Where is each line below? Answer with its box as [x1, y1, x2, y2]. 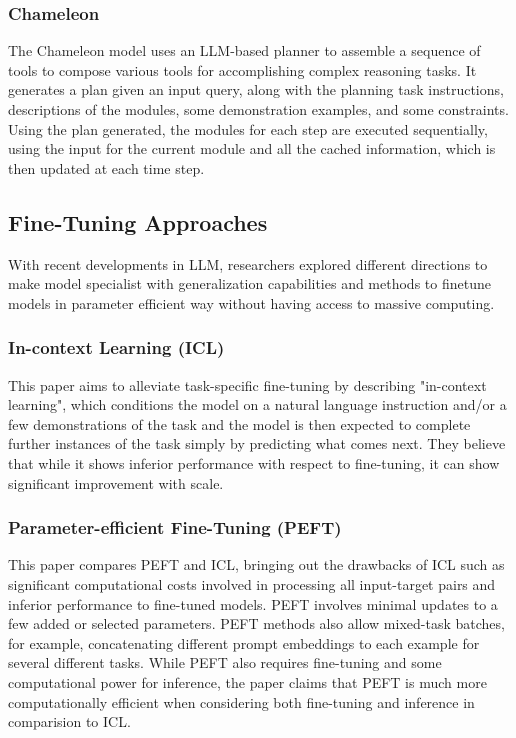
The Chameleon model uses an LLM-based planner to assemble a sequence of [8, 40, 481, 61]
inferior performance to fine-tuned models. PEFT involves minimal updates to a [8, 593, 498, 614]
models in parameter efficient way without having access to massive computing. [8, 292, 495, 313]
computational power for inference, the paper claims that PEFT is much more [8, 671, 487, 692]
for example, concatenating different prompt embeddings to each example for [8, 632, 480, 653]
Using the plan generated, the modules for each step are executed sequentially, [8, 118, 488, 139]
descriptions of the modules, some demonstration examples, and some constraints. [8, 99, 509, 119]
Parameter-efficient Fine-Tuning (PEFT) [8, 515, 342, 540]
